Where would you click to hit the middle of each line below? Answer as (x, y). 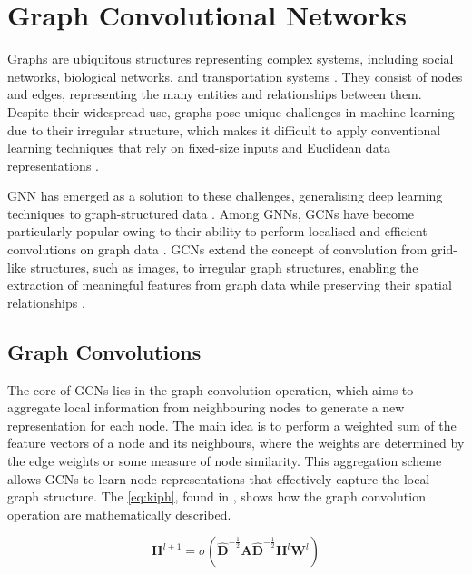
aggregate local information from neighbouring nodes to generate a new (206, 407)
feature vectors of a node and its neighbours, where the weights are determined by (236, 443)
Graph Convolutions (104, 351)
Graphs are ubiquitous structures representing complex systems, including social (231, 59)
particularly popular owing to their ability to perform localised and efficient (217, 231)
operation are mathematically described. (119, 514)
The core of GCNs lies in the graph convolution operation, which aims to (211, 389)
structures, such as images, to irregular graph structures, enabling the (224, 267)
